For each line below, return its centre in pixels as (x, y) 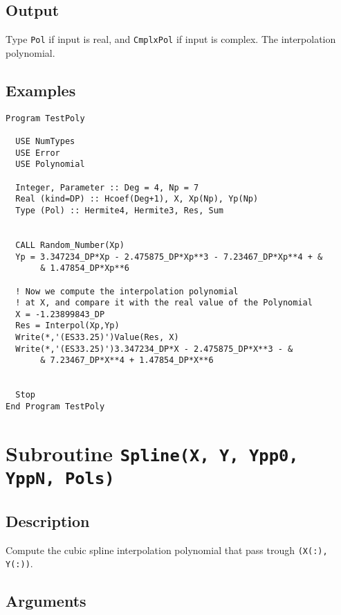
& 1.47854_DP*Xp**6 (85, 268)
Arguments (46, 601)
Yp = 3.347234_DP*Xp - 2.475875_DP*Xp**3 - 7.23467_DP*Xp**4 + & (169, 257)
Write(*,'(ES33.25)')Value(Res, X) (97, 338)
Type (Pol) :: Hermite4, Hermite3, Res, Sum (119, 210)
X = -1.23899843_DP (60, 314)
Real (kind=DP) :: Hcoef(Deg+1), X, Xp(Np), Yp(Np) (137, 199)
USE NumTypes (45, 141)
